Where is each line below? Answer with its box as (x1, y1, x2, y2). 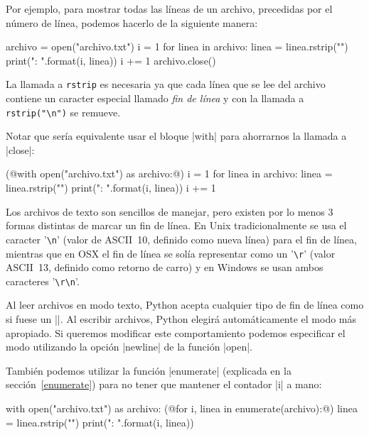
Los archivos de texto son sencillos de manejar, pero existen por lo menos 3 (6, 204, 333, 219)
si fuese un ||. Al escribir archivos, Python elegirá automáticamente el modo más (6, 312, 357, 326)
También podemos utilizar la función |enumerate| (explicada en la (6, 363, 292, 378)
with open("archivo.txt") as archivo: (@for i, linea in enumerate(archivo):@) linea (6, 400, 358, 415)
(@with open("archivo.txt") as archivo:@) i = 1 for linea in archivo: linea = (6, 166, 333, 181)
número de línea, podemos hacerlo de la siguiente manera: (6, 15, 258, 30)
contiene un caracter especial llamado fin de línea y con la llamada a (6, 91, 304, 106)
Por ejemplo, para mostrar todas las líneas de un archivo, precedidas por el (6, 1, 333, 16)
